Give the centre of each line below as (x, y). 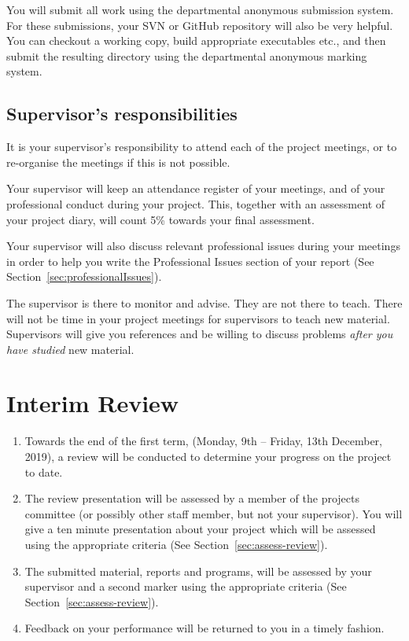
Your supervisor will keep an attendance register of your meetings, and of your (196, 188)
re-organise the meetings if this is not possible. (118, 162)
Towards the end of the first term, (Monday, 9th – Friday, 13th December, (203, 441)
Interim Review (93, 403)
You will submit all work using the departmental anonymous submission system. (200, 9)
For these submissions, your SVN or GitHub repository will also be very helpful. (200, 25)
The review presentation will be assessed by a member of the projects (192, 498)
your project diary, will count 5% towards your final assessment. (160, 219)
